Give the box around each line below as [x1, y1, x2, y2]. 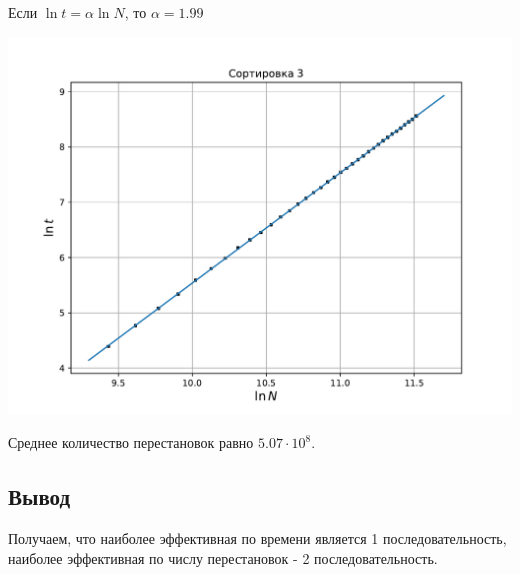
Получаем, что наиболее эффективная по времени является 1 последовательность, [8, 527, 507, 548]
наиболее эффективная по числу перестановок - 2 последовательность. [8, 547, 438, 568]
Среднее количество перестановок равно [8, 432, 254, 453]
